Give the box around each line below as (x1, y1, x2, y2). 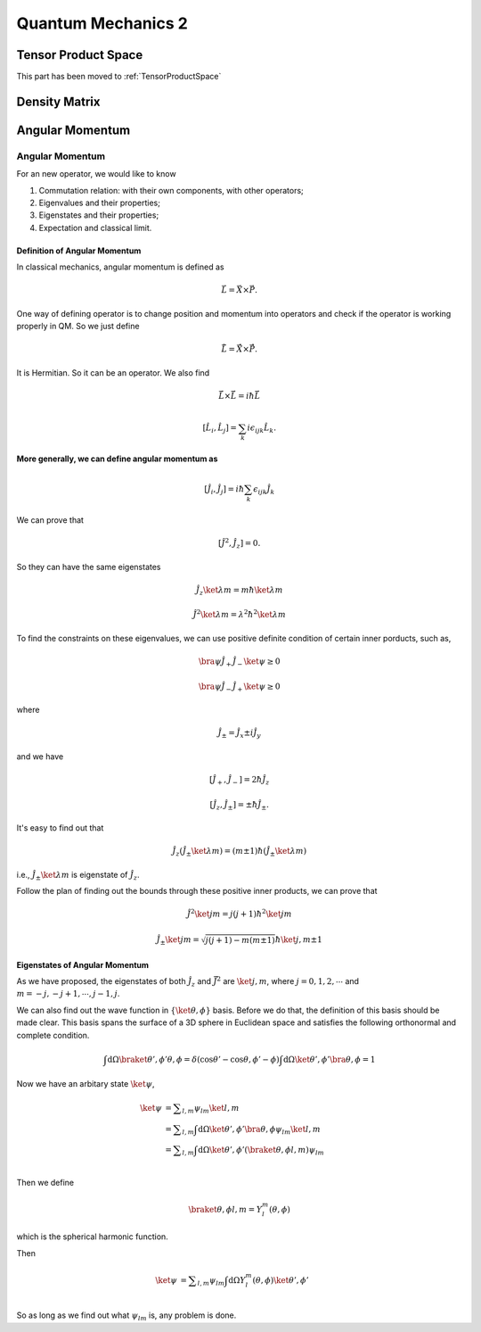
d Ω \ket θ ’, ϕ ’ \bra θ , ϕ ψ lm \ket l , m (197, 1124, 321, 1137)
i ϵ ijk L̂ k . (247, 423, 276, 435)
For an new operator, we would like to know (16, 169, 177, 179)
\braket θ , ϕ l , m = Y (188, 1204, 263, 1214)
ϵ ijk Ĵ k (252, 484, 275, 496)
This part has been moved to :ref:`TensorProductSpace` (16, 71, 222, 82)
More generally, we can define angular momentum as (16, 453, 218, 464)
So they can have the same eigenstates (16, 561, 161, 572)
